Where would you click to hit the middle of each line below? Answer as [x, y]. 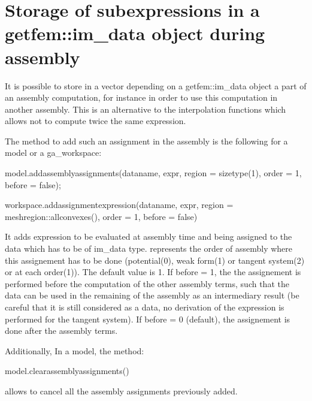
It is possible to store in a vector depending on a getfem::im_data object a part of [156, 85]
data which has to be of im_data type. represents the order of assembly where [149, 248]
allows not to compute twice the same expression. [96, 121]
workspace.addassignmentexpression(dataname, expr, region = [119, 205]
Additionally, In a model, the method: [75, 350]
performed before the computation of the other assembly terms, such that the [147, 283]
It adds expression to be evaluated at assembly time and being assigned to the [149, 236]
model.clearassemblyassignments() [67, 371]
